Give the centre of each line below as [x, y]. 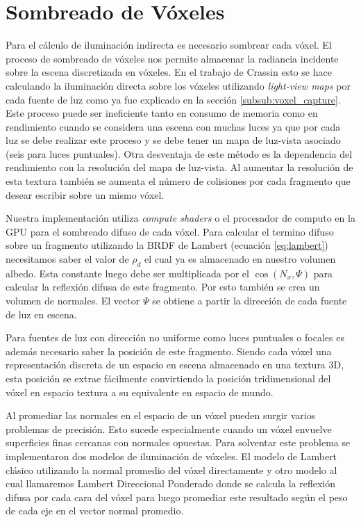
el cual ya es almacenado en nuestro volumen [240, 259]
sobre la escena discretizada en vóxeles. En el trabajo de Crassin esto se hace [169, 72]
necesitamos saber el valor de [67, 259]
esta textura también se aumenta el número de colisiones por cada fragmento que [178, 181]
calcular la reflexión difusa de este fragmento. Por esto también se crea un [163, 287]
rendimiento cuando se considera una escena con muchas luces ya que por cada [173, 126]
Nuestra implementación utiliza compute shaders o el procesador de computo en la [180, 218]
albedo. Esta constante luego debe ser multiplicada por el [127, 273]
